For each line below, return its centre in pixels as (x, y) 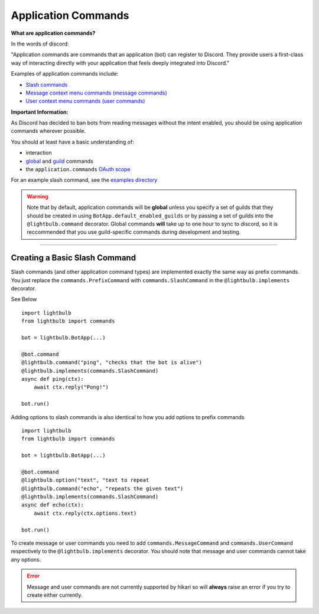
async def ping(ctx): (53, 379)
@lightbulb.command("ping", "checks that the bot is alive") (112, 362)
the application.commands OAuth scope (78, 169)
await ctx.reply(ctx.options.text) (85, 513)
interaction (39, 153)
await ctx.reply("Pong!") (71, 387)
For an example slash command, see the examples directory (84, 180)
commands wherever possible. (48, 131)
